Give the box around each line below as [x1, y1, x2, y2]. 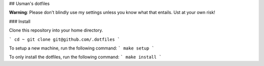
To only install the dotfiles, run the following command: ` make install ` [9, 54, 162, 60]
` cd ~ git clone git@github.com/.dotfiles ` [9, 36, 120, 42]
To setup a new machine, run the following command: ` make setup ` [9, 45, 154, 51]
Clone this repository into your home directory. [9, 27, 103, 33]
